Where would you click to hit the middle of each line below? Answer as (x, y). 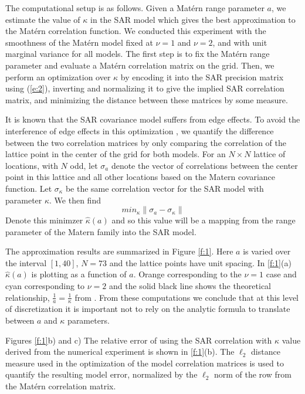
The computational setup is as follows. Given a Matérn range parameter (135, 8)
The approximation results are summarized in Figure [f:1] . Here (119, 251)
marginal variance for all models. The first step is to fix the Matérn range (138, 54)
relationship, (28, 297)
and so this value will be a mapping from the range (204, 220)
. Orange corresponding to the (187, 274)
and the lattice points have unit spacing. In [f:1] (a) (200, 262)
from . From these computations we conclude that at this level (187, 297)
